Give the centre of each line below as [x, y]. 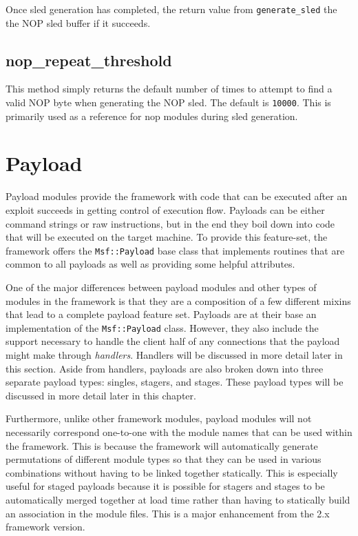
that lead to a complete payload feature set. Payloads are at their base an [161, 314]
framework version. [45, 527]
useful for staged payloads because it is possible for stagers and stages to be [165, 486]
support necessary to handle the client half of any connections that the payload [173, 341]
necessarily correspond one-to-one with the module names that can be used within [179, 432]
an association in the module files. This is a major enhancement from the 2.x [168, 513]
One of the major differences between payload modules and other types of [161, 287]
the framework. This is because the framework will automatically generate [162, 445]
